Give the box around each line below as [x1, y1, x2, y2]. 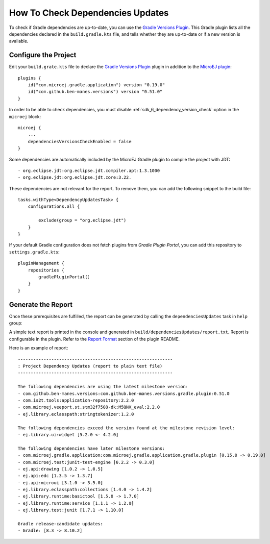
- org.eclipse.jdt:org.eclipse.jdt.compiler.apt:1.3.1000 [18, 168, 160, 173]
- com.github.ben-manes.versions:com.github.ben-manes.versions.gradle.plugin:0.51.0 [18, 391, 230, 396]
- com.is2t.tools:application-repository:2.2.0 [18, 397, 134, 403]
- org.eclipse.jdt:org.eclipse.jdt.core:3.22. [18, 174, 132, 180]
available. [9, 38, 29, 44]
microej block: [9, 113, 41, 120]
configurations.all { [27, 204, 80, 209]
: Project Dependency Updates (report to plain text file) [18, 363, 163, 369]
